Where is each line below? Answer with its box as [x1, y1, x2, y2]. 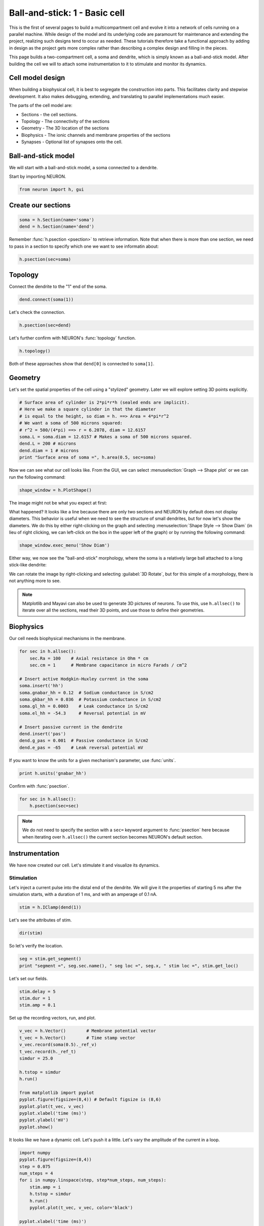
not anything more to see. [9, 578, 61, 584]
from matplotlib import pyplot [19, 1090, 95, 1096]
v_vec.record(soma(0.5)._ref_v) [19, 1042, 97, 1047]
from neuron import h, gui [19, 187, 84, 192]
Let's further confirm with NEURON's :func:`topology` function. [9, 335, 136, 341]
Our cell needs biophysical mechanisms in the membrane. [9, 636, 126, 641]
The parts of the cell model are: [9, 102, 73, 108]
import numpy [19, 1150, 51, 1155]
